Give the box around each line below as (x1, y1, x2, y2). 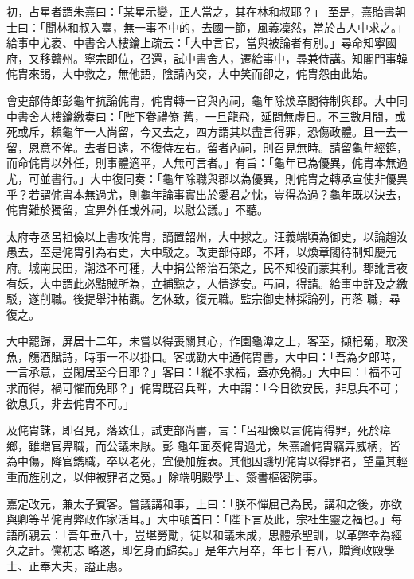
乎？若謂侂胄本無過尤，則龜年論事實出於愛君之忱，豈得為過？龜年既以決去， (6, 185, 408, 202)
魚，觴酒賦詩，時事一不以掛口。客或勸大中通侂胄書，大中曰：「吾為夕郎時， (6, 348, 402, 364)
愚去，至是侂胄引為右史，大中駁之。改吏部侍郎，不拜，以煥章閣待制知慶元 (6, 243, 396, 260)
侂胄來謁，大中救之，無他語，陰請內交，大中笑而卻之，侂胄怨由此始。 (6, 65, 374, 82)
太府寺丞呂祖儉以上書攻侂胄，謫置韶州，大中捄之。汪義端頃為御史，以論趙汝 (6, 227, 408, 244)
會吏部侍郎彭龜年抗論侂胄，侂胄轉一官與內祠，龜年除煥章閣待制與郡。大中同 (6, 91, 408, 108)
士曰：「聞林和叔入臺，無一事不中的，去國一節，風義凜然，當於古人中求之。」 (6, 18, 408, 35)
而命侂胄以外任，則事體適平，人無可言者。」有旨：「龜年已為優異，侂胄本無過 (6, 154, 408, 171)
